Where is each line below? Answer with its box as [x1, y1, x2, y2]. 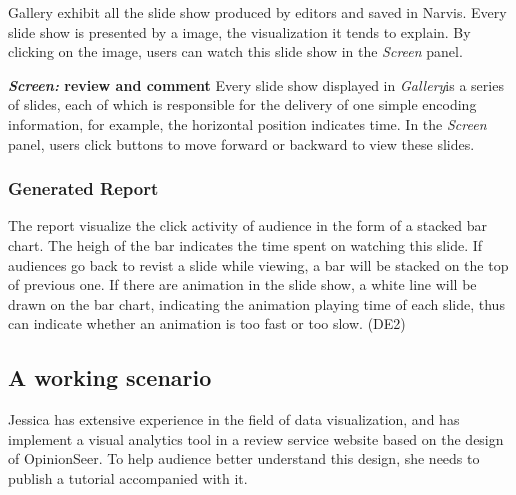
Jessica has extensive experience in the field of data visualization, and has [8, 409, 460, 430]
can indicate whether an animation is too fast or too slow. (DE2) [8, 313, 406, 334]
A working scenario [8, 362, 212, 393]
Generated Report [8, 176, 159, 201]
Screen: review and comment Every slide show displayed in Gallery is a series [8, 74, 504, 95]
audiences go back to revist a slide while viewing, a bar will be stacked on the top [8, 254, 509, 275]
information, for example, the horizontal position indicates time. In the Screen [8, 113, 487, 134]
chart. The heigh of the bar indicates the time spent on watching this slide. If [8, 234, 483, 255]
